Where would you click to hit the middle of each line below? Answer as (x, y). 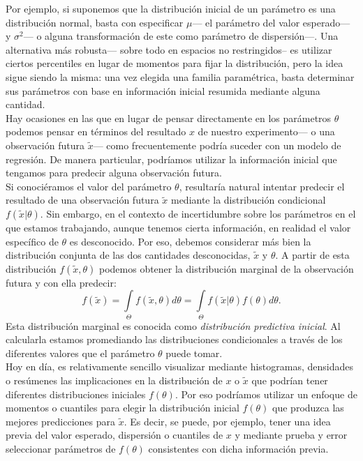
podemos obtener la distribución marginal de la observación (226, 268)
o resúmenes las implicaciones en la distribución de (114, 380)
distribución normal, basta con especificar (95, 22)
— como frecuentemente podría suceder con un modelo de (217, 145)
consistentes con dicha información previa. (238, 448)
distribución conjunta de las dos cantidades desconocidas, (128, 255)
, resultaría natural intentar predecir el (262, 186)
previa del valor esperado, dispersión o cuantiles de (114, 435)
